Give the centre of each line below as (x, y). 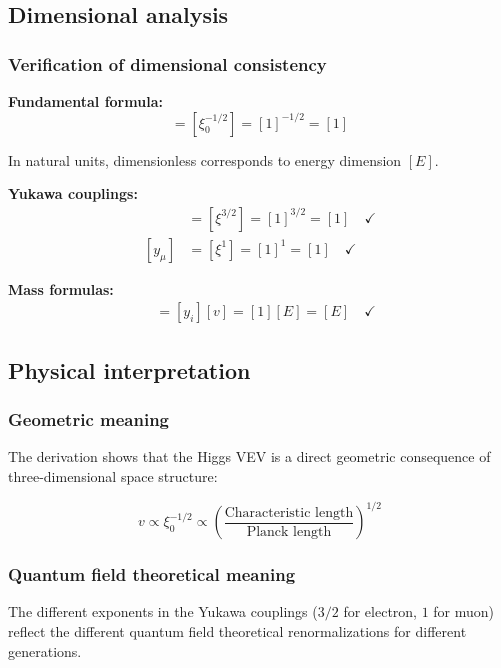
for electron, (380, 611)
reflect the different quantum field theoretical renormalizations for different (237, 630)
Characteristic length (289, 512)
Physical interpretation (129, 369)
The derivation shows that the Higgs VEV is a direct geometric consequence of (249, 456)
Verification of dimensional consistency (167, 63)
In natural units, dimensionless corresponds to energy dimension (205, 159)
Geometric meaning (88, 419)
